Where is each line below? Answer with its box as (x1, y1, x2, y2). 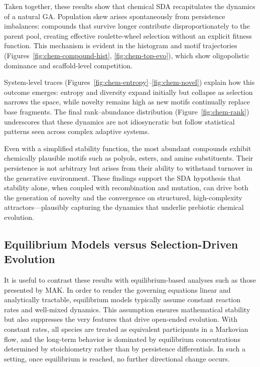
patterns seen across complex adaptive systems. (4, 126, 150, 137)
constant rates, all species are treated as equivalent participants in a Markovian (4, 324, 248, 334)
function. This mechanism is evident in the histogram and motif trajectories (4, 40, 237, 51)
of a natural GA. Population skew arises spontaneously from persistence (4, 11, 225, 21)
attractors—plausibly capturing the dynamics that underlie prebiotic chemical (4, 202, 244, 212)
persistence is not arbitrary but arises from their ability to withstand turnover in (4, 162, 252, 173)
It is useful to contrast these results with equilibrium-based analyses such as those (4, 275, 256, 285)
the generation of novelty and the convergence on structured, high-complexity (4, 192, 242, 202)
